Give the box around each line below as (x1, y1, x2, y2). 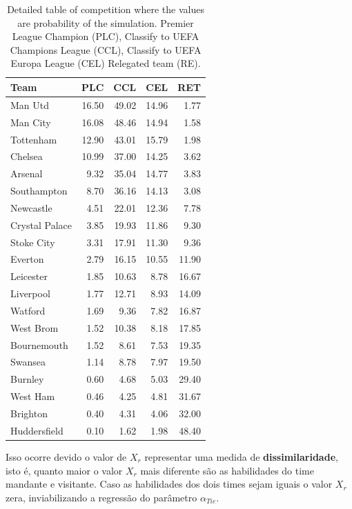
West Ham (10, 389, 55, 403)
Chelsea (10, 149, 43, 163)
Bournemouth (10, 337, 68, 352)
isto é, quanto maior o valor (6, 463, 123, 477)
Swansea (10, 355, 46, 369)
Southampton (10, 183, 68, 198)
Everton (10, 252, 44, 266)
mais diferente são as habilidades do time (140, 463, 314, 477)
